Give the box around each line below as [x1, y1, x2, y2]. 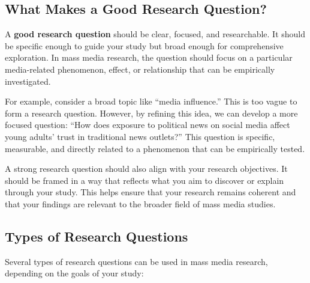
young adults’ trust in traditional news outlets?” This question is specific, [5, 130, 275, 142]
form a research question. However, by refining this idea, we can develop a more [5, 106, 298, 119]
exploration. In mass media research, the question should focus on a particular [5, 51, 293, 64]
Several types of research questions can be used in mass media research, [5, 255, 268, 267]
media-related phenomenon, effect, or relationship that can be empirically [5, 62, 275, 75]
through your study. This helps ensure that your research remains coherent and [5, 186, 296, 198]
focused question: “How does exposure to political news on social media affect [5, 118, 290, 131]
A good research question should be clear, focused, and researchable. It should [5, 28, 306, 40]
